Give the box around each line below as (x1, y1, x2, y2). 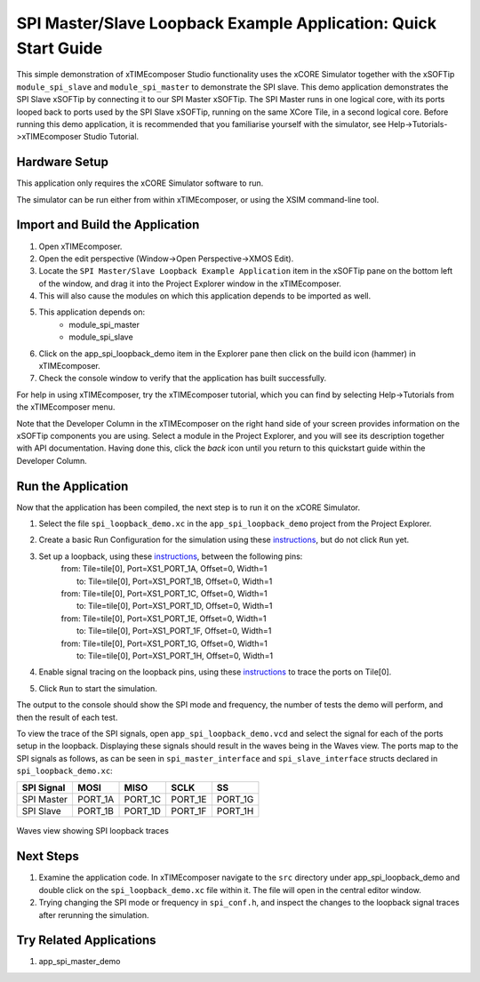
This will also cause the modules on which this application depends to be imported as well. (38, 291, 372, 301)
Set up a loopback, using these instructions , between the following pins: (38, 551, 303, 562)
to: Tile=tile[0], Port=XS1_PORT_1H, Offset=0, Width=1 (76, 650, 274, 661)
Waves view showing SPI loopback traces (16, 826, 169, 836)
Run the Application (16, 478, 129, 493)
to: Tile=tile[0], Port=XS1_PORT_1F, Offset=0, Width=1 (76, 626, 272, 636)
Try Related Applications (16, 933, 156, 948)
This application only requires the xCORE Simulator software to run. (16, 178, 264, 188)
